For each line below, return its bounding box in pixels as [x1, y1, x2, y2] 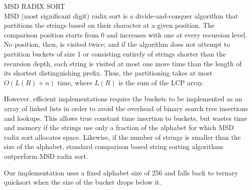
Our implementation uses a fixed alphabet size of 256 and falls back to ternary [4, 167, 238, 177]
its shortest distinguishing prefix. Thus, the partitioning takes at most [4, 68, 213, 78]
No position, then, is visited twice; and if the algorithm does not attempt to [4, 39, 230, 49]
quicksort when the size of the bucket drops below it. [4, 177, 162, 187]
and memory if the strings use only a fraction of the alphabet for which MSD [4, 122, 234, 133]
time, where [57, 77, 92, 87]
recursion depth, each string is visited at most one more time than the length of [4, 58, 242, 68]
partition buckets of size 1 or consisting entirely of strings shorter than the [4, 48, 226, 58]
